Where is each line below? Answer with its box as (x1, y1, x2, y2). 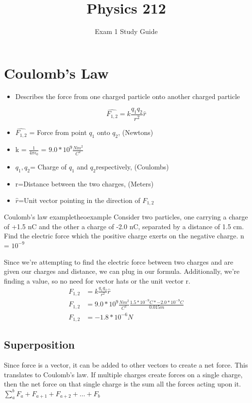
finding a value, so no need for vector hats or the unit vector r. (4, 275, 190, 285)
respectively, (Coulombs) (96, 162, 169, 172)
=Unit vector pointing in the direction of (18, 195, 140, 205)
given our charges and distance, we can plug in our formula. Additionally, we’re (4, 266, 240, 276)
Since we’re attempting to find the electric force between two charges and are (4, 256, 234, 267)
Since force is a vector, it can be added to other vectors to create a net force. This (4, 360, 248, 370)
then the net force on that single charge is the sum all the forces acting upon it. (4, 379, 241, 389)
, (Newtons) (118, 127, 153, 137)
